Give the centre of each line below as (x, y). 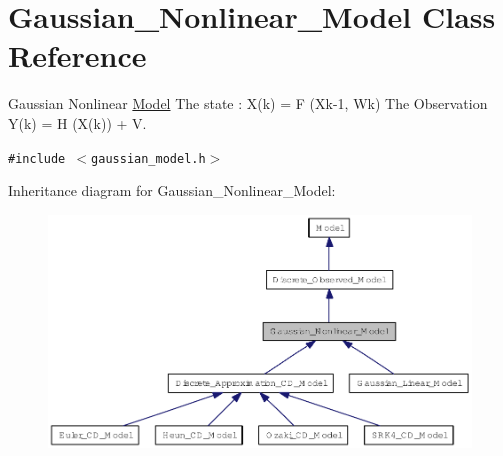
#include (37, 158)
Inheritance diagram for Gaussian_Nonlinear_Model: (172, 190)
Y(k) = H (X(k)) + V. (77, 122)
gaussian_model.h (148, 158)
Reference (77, 55)
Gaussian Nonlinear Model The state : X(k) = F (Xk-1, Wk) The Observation (248, 103)
